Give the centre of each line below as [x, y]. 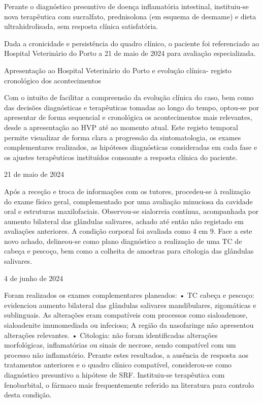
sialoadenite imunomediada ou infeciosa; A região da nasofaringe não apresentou [129, 325]
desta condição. [28, 395]
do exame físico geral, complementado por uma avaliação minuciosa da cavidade [128, 201]
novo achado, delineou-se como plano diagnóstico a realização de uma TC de [123, 241]
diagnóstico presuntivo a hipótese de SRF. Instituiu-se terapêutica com [114, 375]
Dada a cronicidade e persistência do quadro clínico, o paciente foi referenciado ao [132, 43]
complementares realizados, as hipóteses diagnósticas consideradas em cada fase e [131, 147]
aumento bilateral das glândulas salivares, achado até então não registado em [124, 221]
